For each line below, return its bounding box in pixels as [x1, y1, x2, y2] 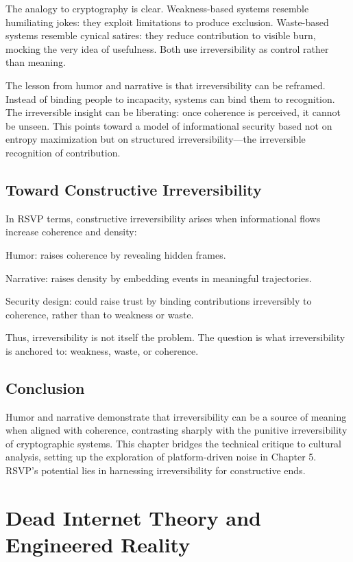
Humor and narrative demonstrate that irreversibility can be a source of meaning [5, 409, 347, 423]
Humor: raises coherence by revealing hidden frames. [5, 247, 226, 261]
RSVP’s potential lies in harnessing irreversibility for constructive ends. [5, 463, 306, 478]
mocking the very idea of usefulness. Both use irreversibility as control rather [5, 41, 329, 56]
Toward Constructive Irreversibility [5, 178, 262, 200]
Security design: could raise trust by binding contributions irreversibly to [5, 294, 312, 308]
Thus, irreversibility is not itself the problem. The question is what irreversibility [5, 330, 345, 344]
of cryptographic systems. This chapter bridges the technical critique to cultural [5, 436, 341, 450]
